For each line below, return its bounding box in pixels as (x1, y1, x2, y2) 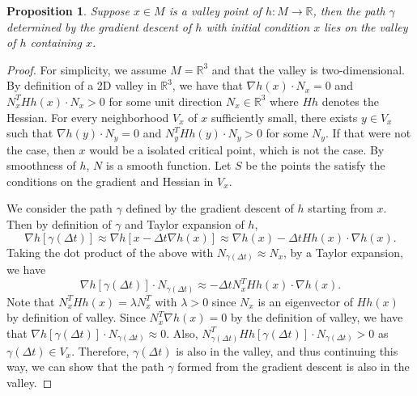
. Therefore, (71, 342, 130, 359)
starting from (308, 200, 373, 217)
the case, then (6, 141, 75, 158)
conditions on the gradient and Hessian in (6, 172, 214, 189)
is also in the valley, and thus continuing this (176, 342, 398, 359)
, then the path (313, 2, 385, 19)
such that (6, 124, 53, 141)
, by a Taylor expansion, (283, 243, 403, 260)
